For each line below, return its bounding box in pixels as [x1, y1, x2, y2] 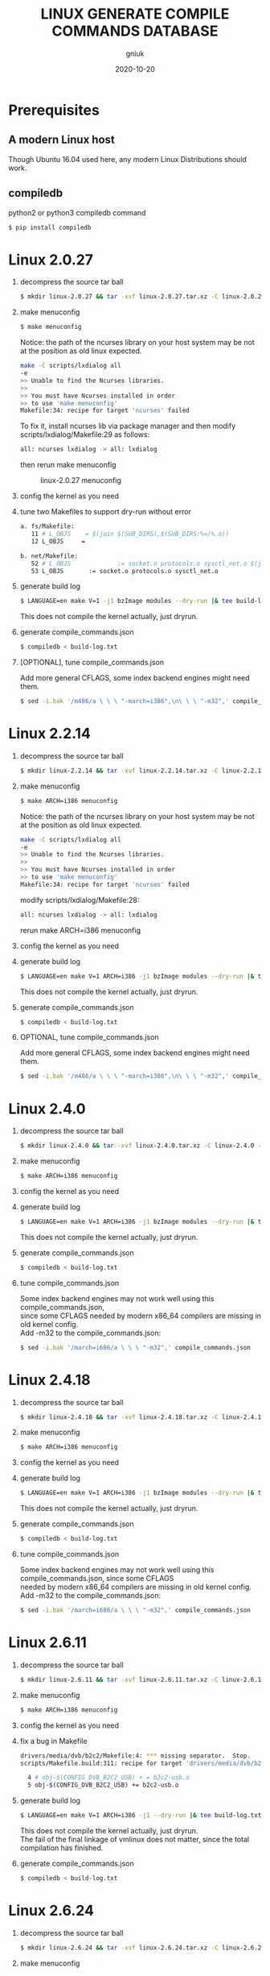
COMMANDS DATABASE [51, 22, 219, 40]
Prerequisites [8, 101, 100, 119]
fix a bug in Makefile [19, 1736, 88, 1745]
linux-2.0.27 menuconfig [39, 476, 122, 485]
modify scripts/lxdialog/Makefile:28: [19, 895, 140, 905]
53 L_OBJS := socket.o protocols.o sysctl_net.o [31, 567, 219, 575]
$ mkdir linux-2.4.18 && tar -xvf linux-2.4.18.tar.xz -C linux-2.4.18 [19, 1412, 265, 1421]
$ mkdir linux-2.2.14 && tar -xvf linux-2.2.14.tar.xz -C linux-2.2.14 [19, 767, 265, 775]
